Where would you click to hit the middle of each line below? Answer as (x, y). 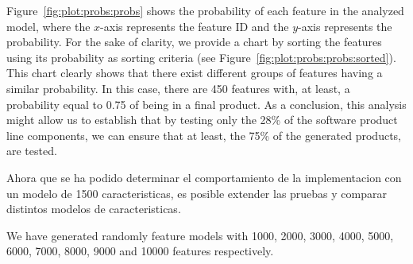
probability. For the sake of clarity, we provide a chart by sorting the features (194, 42)
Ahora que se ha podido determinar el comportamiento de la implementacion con (204, 177)
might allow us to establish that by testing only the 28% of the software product (202, 120)
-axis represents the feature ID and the (195, 26)
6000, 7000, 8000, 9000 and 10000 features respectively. (140, 251)
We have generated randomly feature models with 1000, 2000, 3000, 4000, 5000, (200, 235)
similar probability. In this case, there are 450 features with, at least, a (178, 88)
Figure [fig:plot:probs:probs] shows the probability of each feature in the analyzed (205, 10)
